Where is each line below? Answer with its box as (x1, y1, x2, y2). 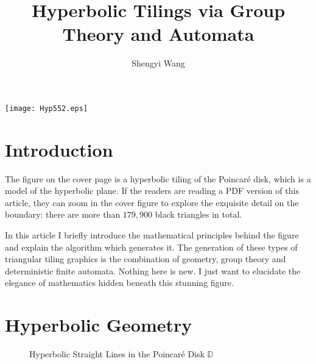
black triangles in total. (155, 208, 242, 221)
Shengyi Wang (132, 57, 185, 70)
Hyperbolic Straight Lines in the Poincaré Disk (29, 348, 205, 360)
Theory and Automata (62, 21, 255, 46)
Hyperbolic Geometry (5, 312, 192, 337)
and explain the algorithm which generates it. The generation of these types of (5, 240, 298, 253)
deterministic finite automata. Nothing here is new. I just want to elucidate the (5, 264, 301, 277)
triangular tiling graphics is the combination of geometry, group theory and (5, 252, 286, 265)
